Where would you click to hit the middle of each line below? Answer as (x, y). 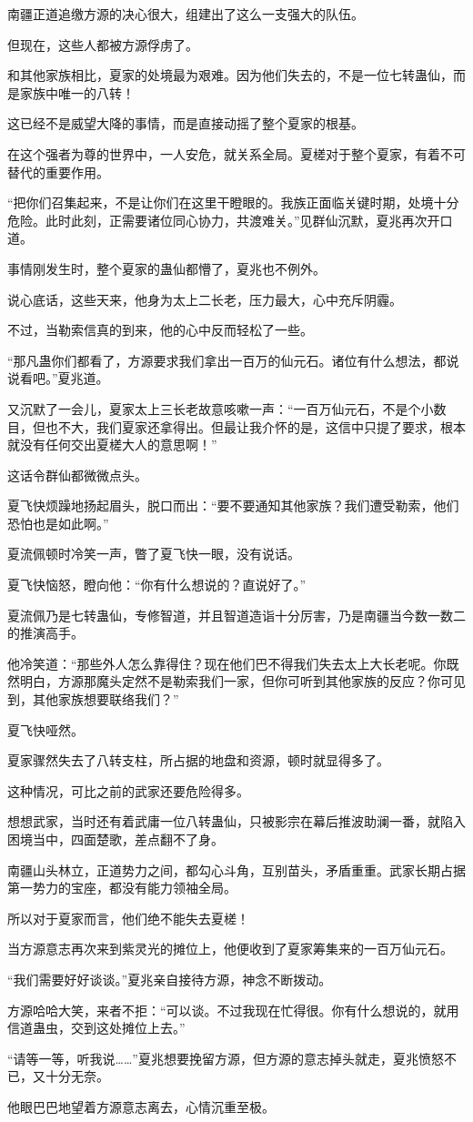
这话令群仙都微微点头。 (77, 475)
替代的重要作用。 (58, 172)
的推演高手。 (45, 633)
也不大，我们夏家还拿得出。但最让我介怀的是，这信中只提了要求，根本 (255, 426)
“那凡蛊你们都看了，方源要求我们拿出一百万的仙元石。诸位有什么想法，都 (227, 360)
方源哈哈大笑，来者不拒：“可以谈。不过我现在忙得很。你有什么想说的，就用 (233, 1010)
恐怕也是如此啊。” (58, 523)
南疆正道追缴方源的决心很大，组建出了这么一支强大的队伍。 (186, 14)
